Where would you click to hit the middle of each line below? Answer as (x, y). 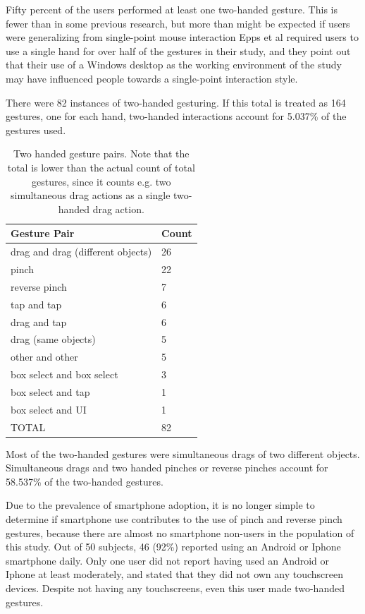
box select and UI (49, 409)
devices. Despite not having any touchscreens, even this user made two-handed (175, 588)
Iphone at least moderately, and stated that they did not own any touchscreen (175, 574)
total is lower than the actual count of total (101, 167)
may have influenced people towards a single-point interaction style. (152, 78)
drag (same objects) (53, 339)
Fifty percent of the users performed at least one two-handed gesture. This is (172, 9)
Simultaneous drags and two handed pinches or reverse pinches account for (167, 468)
